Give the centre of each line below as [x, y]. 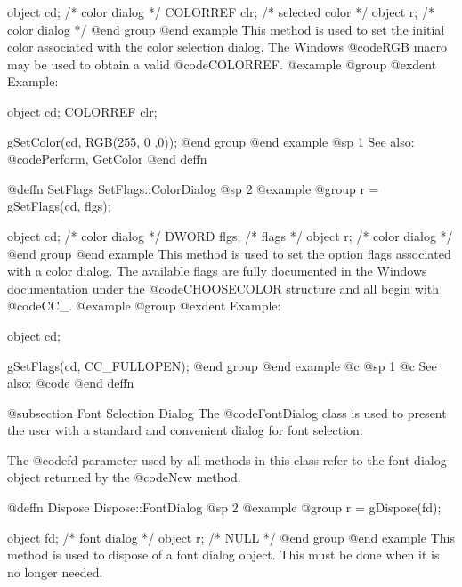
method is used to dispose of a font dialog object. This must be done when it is [223, 555]
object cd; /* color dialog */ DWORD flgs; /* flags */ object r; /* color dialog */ [230, 235]
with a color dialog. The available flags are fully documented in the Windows [217, 271]
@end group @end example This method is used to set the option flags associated [229, 253]
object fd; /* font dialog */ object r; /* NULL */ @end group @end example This [231, 537]
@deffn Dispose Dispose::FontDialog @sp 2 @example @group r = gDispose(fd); [224, 507]
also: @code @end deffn [71, 383]
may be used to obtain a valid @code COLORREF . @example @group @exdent [222, 64]
